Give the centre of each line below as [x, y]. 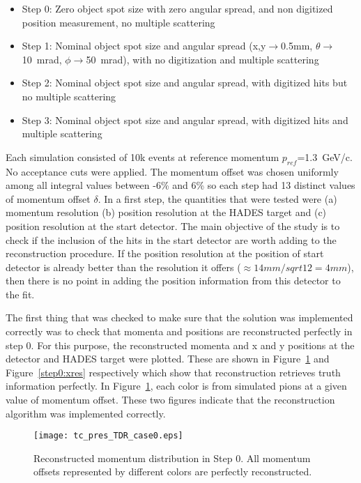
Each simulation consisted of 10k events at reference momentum [143, 156]
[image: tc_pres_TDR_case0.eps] [108, 436]
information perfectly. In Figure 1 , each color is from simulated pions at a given [176, 386]
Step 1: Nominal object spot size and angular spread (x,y [144, 46]
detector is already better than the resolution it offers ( [123, 267]
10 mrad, [42, 59]
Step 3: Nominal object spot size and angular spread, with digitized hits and [185, 120]
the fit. [20, 294]
